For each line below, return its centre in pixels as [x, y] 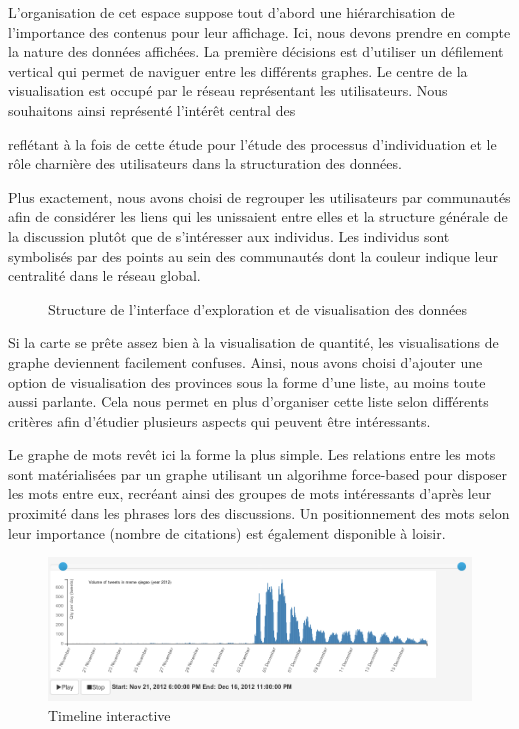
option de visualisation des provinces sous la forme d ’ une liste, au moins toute [247, 381]
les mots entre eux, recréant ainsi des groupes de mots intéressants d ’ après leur [250, 493]
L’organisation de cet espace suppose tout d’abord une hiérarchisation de [231, 12]
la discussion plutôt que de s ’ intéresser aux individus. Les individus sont [229, 235]
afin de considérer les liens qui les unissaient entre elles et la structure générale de [258, 216]
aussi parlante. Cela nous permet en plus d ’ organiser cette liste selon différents [248, 401]
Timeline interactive [109, 714]
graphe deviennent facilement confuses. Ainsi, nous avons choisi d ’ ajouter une [245, 361]
